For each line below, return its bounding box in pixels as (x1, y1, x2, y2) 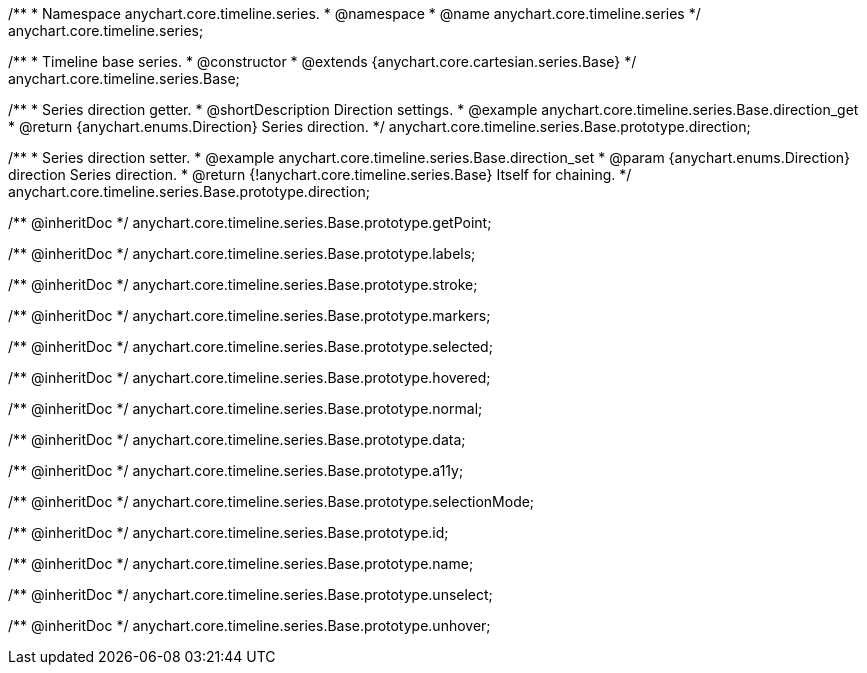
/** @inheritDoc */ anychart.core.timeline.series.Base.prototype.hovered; (8, 369, 491, 386)
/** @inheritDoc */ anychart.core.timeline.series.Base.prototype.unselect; (8, 586, 493, 603)
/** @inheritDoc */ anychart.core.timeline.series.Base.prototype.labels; (8, 245, 476, 262)
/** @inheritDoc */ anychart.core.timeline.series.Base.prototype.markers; (8, 307, 491, 324)
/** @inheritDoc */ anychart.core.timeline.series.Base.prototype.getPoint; (8, 214, 492, 231)
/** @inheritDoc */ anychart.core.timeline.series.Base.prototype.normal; (8, 400, 483, 417)
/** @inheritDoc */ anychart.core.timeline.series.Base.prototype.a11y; (8, 462, 464, 479)
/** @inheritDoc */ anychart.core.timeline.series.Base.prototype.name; (8, 555, 474, 572)
